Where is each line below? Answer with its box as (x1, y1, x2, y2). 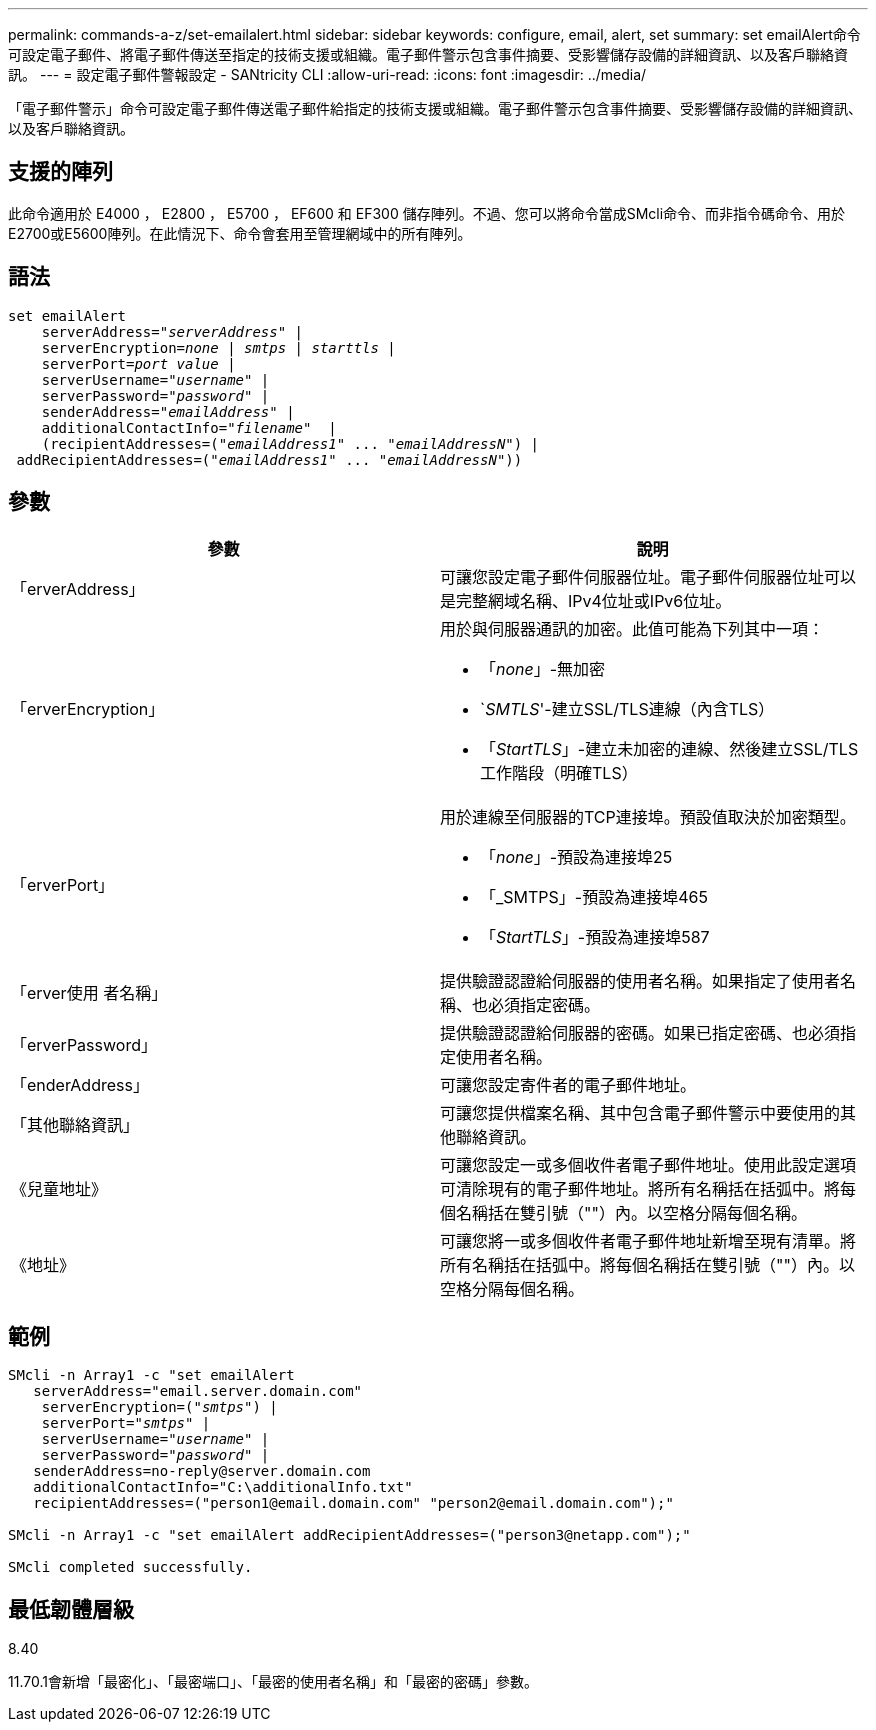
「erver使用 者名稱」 (11, 982, 168, 1003)
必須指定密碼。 (488, 994, 601, 1015)
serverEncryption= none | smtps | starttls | (41, 339, 396, 356)
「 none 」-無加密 (480, 658, 606, 679)
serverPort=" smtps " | (41, 1415, 211, 1432)
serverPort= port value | (41, 355, 236, 372)
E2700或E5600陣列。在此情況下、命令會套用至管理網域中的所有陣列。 (8, 224, 472, 242)
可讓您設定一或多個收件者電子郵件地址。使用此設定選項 (440, 1154, 857, 1175)
